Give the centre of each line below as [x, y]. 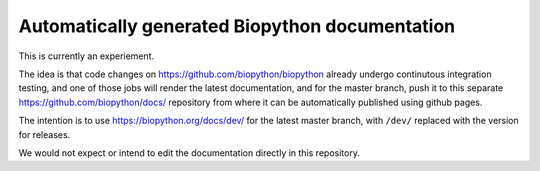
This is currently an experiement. [86, 56]
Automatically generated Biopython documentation [237, 26]
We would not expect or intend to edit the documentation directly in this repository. [189, 152]
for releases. [44, 134]
